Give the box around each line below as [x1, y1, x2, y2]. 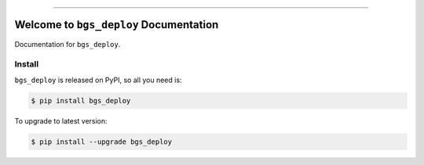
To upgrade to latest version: [14, 116, 108, 125]
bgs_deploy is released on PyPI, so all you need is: [14, 75, 182, 84]
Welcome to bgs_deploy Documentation [14, 18, 219, 31]
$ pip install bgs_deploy [31, 96, 131, 105]
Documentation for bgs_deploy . [14, 39, 121, 48]
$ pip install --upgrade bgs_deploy [31, 137, 173, 146]
